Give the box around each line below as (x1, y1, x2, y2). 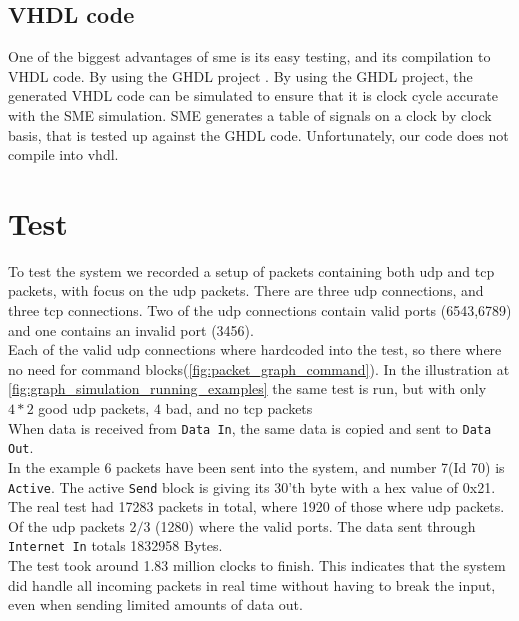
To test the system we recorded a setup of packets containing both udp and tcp (8, 260, 495, 281)
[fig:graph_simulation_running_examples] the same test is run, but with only (8, 378, 487, 399)
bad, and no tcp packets (165, 398, 313, 419)
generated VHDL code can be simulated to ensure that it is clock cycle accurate (8, 85, 498, 106)
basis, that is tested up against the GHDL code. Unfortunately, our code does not (8, 124, 509, 145)
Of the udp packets (8, 515, 125, 536)
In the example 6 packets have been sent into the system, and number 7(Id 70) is (8, 456, 505, 477)
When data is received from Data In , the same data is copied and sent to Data (8, 417, 492, 438)
